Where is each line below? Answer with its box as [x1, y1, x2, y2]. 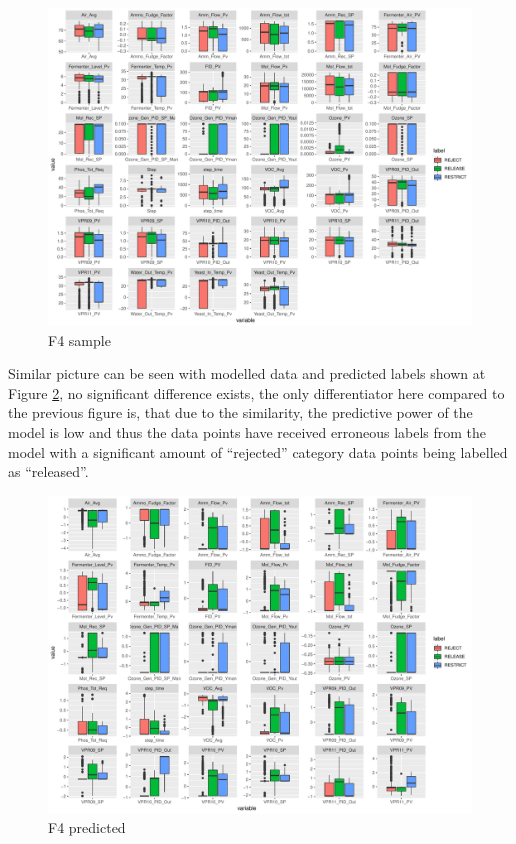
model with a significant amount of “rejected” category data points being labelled [8, 441, 508, 462]
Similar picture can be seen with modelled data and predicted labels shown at [8, 363, 486, 384]
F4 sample [48, 329, 111, 350]
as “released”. [8, 461, 89, 482]
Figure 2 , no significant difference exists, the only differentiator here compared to [8, 382, 505, 403]
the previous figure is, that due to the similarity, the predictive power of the [8, 402, 473, 423]
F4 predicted [48, 817, 126, 838]
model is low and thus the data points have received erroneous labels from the [8, 421, 487, 442]
